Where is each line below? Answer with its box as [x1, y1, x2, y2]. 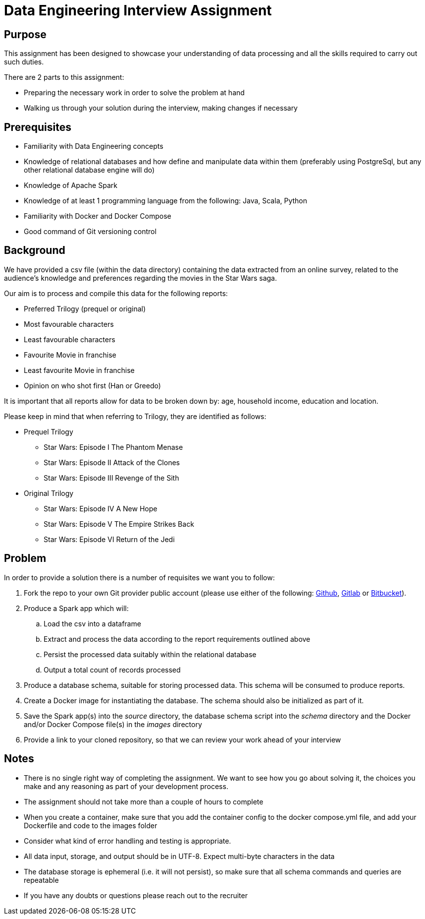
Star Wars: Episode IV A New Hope [44, 504, 158, 513]
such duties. [4, 58, 44, 66]
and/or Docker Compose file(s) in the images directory [24, 720, 202, 729]
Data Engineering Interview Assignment [4, 2, 272, 19]
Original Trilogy [24, 489, 74, 497]
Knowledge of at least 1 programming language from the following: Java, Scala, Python [24, 196, 307, 205]
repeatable [24, 875, 59, 884]
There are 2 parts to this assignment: [4, 73, 124, 82]
